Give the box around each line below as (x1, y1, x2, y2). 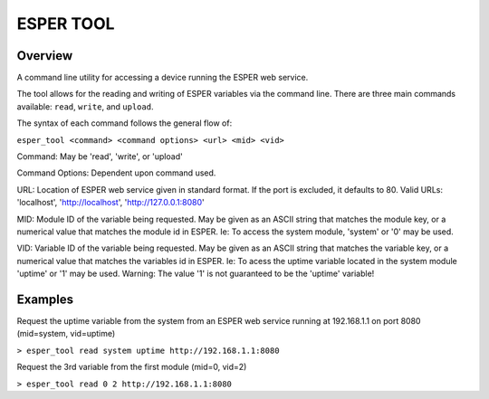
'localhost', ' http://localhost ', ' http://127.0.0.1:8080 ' (16, 197, 205, 208)
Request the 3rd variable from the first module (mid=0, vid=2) (16, 362, 247, 373)
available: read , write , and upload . (16, 100, 154, 112)
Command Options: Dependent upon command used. (16, 167, 216, 178)
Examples (16, 291, 74, 307)
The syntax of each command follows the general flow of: (16, 118, 233, 128)
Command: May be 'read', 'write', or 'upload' (16, 151, 183, 162)
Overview (16, 48, 73, 63)
